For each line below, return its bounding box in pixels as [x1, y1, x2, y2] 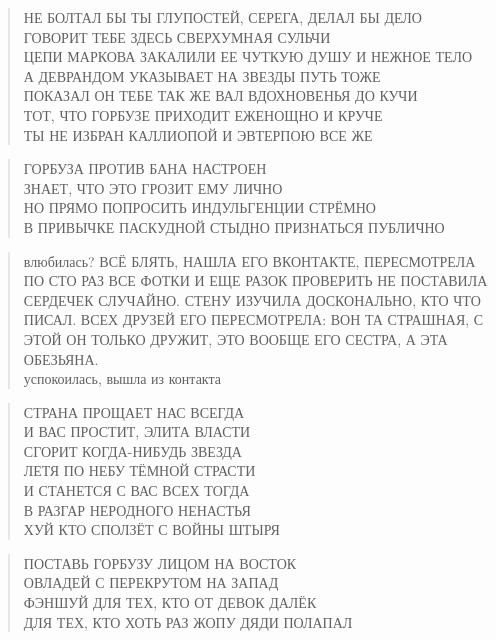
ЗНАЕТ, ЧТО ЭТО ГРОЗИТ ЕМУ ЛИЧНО [23, 177, 283, 198]
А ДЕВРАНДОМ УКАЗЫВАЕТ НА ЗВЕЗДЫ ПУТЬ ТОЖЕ [23, 65, 381, 86]
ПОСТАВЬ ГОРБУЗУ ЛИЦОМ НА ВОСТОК [23, 552, 297, 573]
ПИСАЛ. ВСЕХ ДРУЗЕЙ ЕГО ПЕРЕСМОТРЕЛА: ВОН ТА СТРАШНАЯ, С [23, 309, 484, 330]
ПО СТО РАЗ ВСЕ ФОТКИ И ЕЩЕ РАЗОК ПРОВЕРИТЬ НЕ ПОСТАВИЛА [23, 270, 488, 291]
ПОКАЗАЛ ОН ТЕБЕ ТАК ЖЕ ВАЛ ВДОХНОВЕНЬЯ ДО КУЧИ [23, 85, 418, 106]
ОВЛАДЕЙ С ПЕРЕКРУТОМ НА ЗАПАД [23, 572, 279, 593]
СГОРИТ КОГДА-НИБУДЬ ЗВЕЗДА [23, 440, 242, 461]
